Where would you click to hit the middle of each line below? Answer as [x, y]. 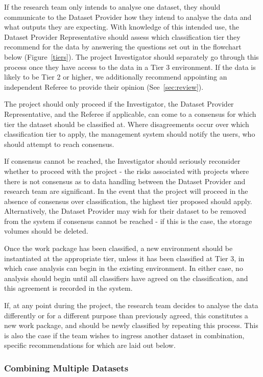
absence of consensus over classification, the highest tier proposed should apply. [128, 201]
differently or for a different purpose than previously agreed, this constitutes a [126, 315]
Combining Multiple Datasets [66, 368]
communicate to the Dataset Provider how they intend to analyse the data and [128, 17]
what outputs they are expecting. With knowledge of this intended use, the [122, 27]
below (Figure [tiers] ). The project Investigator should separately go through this [131, 56]
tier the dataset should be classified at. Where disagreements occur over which [127, 124]
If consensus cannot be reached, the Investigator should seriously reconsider [122, 161]
